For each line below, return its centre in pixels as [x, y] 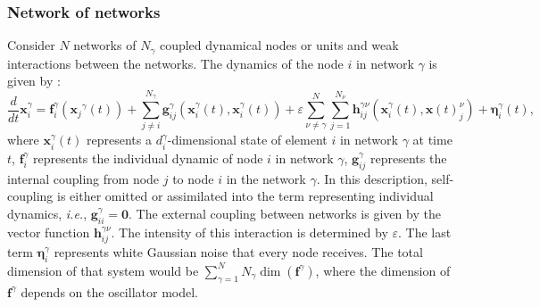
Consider [31, 45]
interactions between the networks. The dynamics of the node [175, 63]
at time [432, 140]
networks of [105, 45]
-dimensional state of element [247, 140]
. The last [425, 232]
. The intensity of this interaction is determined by [249, 232]
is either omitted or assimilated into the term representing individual [245, 196]
